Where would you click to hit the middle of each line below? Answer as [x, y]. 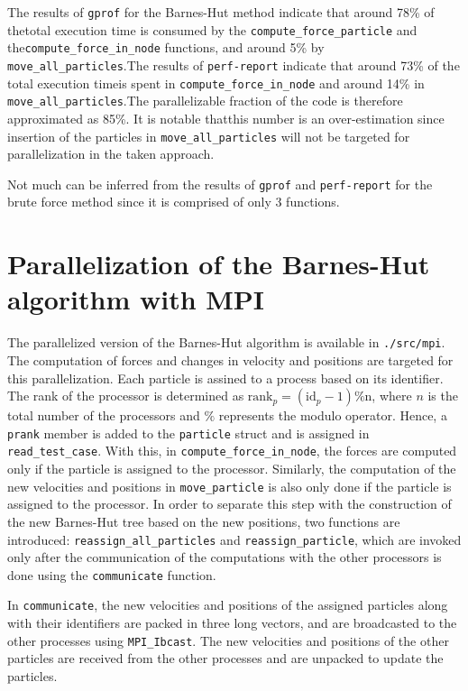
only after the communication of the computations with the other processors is [225, 557]
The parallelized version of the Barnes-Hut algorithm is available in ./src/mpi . [226, 342]
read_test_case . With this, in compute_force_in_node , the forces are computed [232, 451]
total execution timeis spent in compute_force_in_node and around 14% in [216, 83]
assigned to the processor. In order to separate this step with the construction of [229, 504]
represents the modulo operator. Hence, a [333, 415]
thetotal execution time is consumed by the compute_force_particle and [212, 29]
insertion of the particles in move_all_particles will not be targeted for [209, 136]
